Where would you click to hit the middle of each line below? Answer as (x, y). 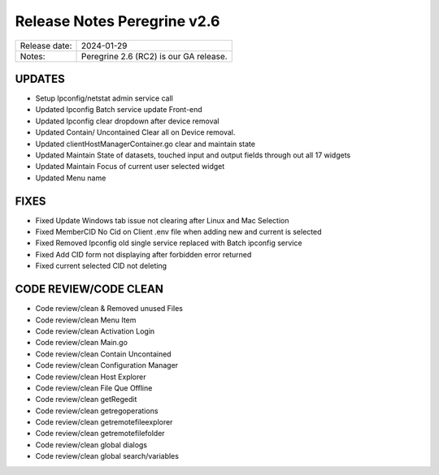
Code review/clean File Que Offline (94, 388)
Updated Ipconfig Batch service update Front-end (119, 110)
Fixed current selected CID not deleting (101, 266)
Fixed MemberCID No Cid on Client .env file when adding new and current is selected (178, 232)
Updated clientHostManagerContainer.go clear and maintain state (146, 144)
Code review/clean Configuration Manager (107, 365)
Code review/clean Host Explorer (91, 377)
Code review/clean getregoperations (97, 411)
